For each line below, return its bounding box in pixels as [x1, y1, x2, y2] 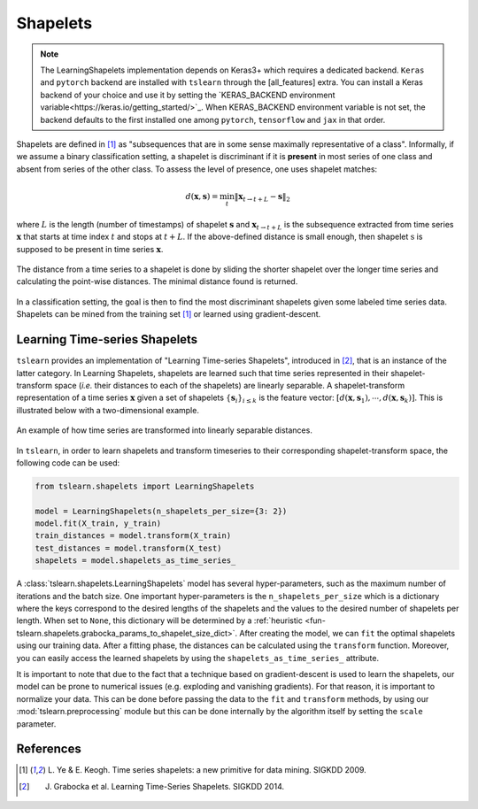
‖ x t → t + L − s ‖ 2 [234, 191, 291, 204]
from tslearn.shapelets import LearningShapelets [35, 481, 255, 491]
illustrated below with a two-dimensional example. [16, 404, 199, 415]
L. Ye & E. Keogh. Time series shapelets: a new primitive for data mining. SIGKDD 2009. [47, 765, 366, 775]
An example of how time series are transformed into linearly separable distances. [16, 425, 313, 435]
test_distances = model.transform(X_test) [35, 543, 222, 553]
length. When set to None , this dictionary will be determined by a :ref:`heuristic [16, 615, 303, 626]
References [16, 742, 81, 757]
